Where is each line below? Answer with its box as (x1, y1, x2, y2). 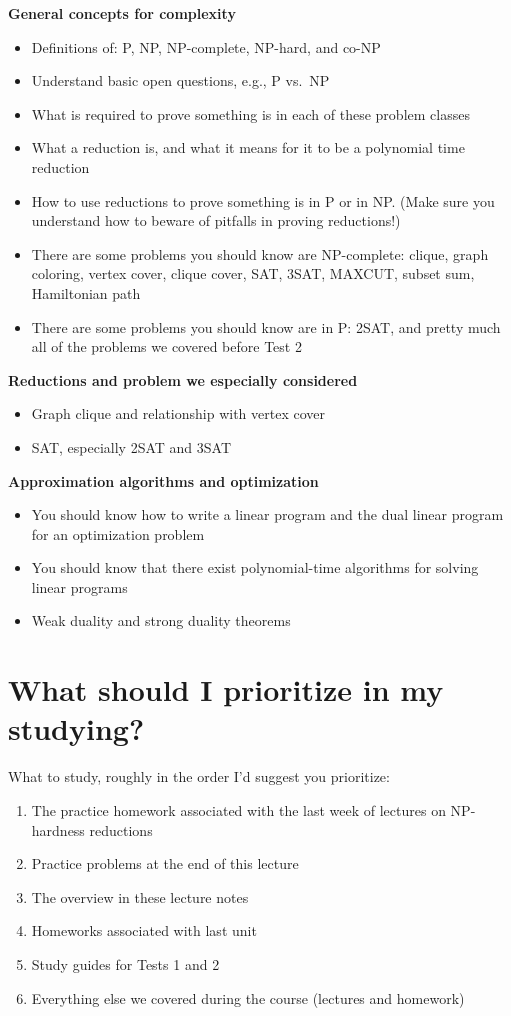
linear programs (31, 576, 128, 597)
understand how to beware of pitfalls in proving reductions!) (31, 210, 401, 231)
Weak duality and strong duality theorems (31, 610, 291, 631)
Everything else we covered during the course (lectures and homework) (31, 987, 465, 1008)
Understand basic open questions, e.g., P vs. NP (31, 70, 330, 91)
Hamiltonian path (31, 282, 141, 303)
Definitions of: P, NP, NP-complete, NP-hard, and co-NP (31, 36, 381, 57)
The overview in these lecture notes (31, 886, 249, 907)
